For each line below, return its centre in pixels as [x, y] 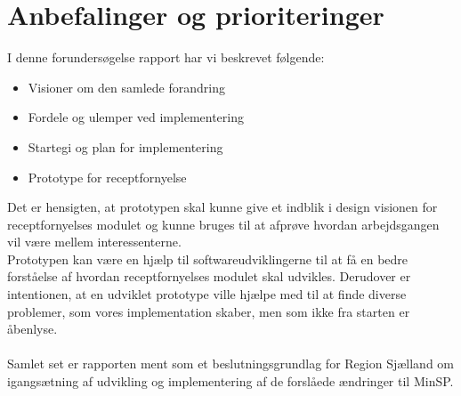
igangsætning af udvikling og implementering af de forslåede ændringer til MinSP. [230, 381]
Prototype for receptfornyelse [107, 177]
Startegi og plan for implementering [125, 146]
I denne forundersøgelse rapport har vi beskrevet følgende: [166, 57]
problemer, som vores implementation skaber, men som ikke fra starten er [209, 311]
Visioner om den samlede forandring [126, 87]
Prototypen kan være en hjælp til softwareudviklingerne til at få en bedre [208, 259]
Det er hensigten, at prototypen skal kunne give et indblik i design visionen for [222, 207]
